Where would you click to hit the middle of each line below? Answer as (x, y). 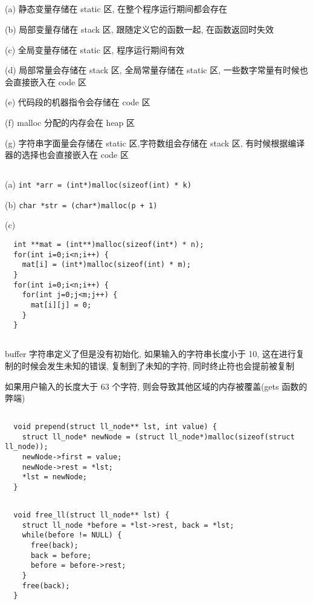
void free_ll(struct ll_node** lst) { (92, 515)
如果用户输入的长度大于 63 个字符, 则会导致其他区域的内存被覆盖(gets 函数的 (156, 386)
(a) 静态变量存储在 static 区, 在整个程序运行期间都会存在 (116, 9)
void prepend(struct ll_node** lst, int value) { (115, 427)
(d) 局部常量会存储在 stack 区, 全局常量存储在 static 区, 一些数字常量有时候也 (156, 70)
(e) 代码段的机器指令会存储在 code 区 (78, 102)
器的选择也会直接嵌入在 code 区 (67, 155)
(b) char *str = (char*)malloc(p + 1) (81, 204)
